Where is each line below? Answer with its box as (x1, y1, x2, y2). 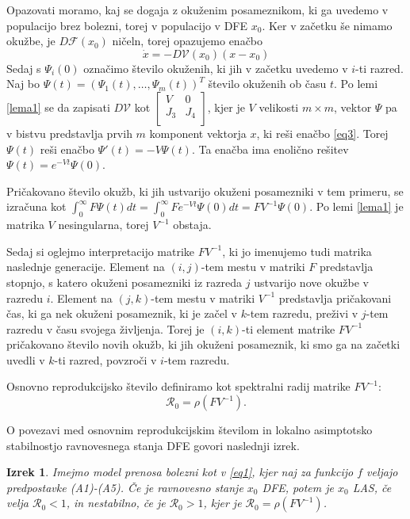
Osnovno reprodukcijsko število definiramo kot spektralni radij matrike (6, 378, 351, 395)
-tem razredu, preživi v (246, 305, 358, 322)
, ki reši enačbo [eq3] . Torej (256, 124, 389, 141)
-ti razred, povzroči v (54, 351, 157, 368)
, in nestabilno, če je (66, 494, 166, 511)
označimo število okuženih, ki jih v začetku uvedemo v (83, 59, 348, 76)
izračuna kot (6, 198, 67, 215)
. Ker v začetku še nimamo (262, 17, 393, 33)
